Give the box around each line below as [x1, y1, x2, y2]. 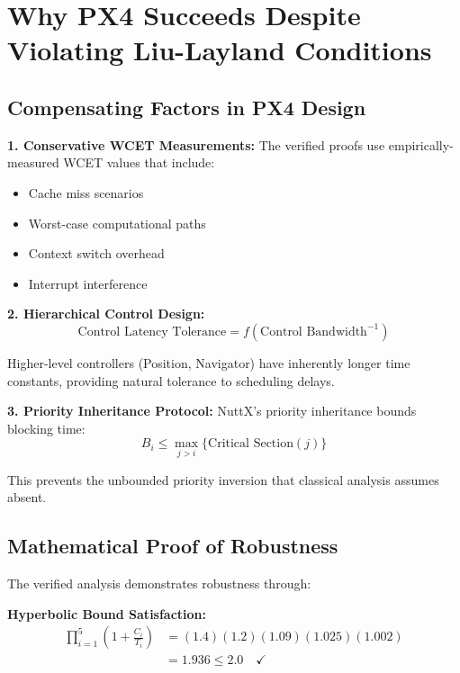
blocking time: [7, 418, 86, 437]
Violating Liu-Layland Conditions [7, 31, 432, 68]
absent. [7, 488, 47, 507]
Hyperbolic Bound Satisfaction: [7, 604, 207, 623]
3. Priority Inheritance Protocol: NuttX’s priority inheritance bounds [7, 401, 417, 420]
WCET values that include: [63, 153, 215, 172]
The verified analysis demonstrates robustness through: [7, 573, 311, 592]
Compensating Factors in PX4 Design [7, 93, 366, 121]
